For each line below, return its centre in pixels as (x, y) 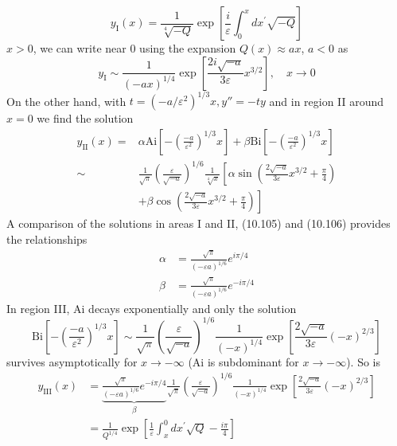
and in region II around (327, 101)
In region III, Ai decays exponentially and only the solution (152, 308)
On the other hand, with (66, 101)
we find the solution (85, 118)
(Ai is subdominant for (243, 361)
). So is (364, 361)
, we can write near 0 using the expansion (134, 48)
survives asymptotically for (72, 361)
